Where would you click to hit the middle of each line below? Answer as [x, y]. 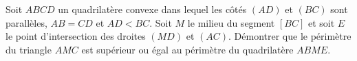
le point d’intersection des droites [76, 36]
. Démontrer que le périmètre [290, 36]
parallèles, [26, 22]
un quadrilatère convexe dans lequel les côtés [152, 9]
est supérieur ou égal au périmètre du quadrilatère [187, 49]
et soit [321, 22]
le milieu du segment [231, 22]
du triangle [29, 49]
